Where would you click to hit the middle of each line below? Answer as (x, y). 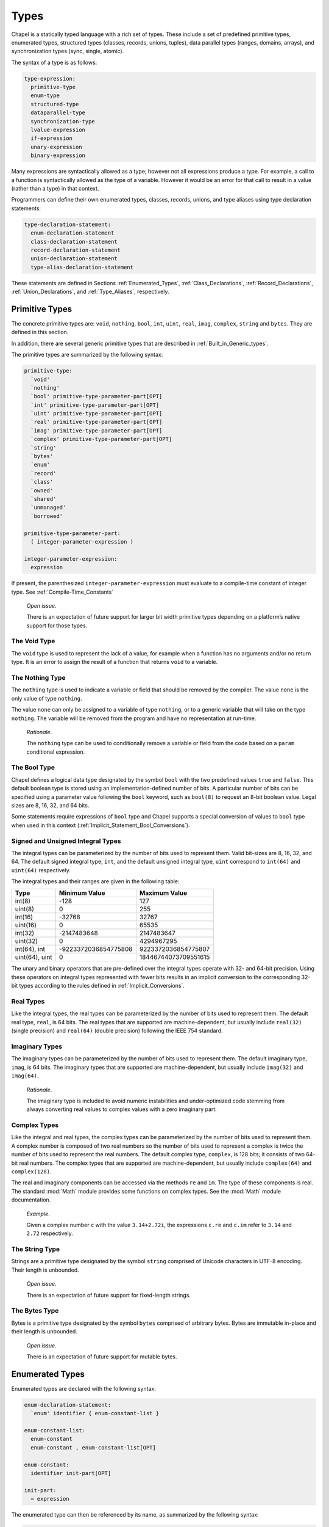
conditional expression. (56, 752)
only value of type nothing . (47, 698)
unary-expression (56, 147)
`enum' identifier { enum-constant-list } (95, 1413)
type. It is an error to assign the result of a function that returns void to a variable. (115, 662)
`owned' (42, 490)
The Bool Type (33, 768)
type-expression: (50, 78)
